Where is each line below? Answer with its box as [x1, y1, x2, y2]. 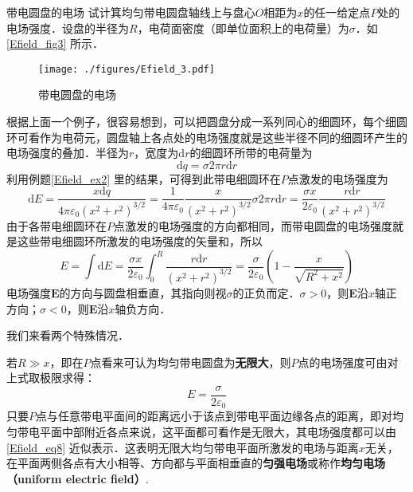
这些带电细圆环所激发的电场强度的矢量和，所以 [17, 233, 263, 250]
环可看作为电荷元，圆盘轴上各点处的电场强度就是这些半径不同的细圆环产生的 [6, 128, 407, 145]
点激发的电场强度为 [287, 170, 388, 187]
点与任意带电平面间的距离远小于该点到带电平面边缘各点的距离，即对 [36, 407, 392, 424]
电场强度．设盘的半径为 [6, 19, 129, 36]
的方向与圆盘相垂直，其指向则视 [59, 284, 227, 301]
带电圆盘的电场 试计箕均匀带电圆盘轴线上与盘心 [6, 4, 255, 20]
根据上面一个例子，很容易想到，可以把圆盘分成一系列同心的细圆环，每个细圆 [6, 113, 407, 130]
